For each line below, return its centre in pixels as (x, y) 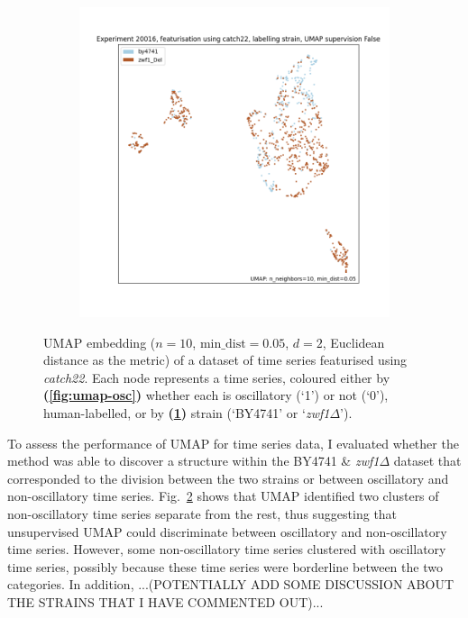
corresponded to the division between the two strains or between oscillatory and (228, 478)
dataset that (427, 461)
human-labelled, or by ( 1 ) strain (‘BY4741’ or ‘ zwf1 (187, 412)
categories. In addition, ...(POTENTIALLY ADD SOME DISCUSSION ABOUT (231, 584)
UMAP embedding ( (100, 342)
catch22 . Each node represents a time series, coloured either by (217, 377)
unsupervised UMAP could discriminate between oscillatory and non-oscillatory (227, 531)
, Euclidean (353, 342)
